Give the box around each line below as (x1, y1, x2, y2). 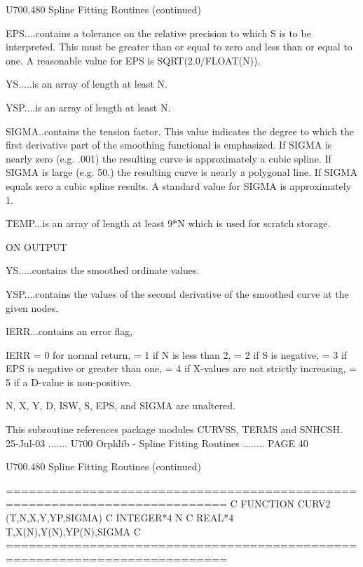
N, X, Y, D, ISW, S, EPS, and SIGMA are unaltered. (6, 398, 235, 413)
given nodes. (6, 300, 59, 315)
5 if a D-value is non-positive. (6, 374, 132, 389)
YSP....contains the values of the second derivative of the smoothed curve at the (6, 286, 349, 301)
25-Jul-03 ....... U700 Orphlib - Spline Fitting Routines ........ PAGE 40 (6, 435, 308, 450)
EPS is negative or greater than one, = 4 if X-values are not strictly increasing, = (6, 361, 357, 376)
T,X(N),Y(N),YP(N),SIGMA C (6, 524, 141, 538)
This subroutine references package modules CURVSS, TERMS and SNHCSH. (6, 422, 343, 437)
